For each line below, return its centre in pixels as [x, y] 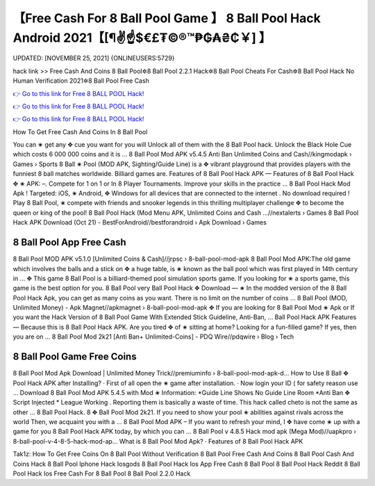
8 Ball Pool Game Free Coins [75, 357]
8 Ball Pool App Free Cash [69, 242]
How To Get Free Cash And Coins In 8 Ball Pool [80, 131]
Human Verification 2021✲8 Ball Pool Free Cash [81, 81]
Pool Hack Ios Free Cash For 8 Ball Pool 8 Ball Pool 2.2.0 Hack [102, 473]
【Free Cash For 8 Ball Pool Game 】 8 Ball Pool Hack [167, 18]
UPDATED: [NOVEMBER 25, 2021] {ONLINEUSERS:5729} [94, 58]
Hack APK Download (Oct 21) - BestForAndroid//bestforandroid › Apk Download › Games [140, 222]
